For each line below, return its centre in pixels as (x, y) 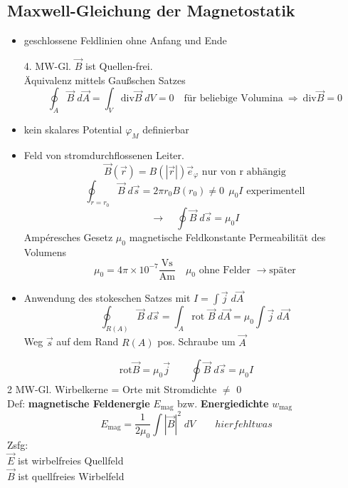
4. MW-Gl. (48, 66)
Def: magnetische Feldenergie (79, 403)
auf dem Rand (88, 341)
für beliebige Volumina (233, 99)
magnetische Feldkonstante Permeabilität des (227, 237)
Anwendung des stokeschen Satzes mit (107, 298)
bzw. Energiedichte (223, 403)
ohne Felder (225, 270)
